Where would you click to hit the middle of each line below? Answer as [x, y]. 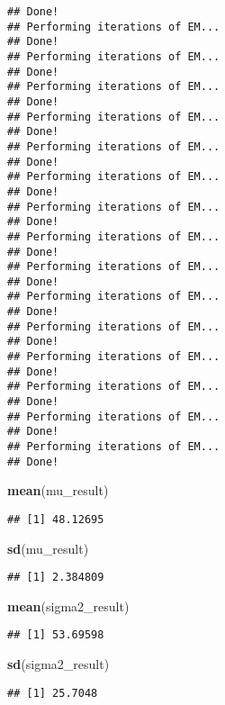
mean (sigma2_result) [68, 606]
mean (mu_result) [58, 490]
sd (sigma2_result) [58, 664]
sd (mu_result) [48, 548]
